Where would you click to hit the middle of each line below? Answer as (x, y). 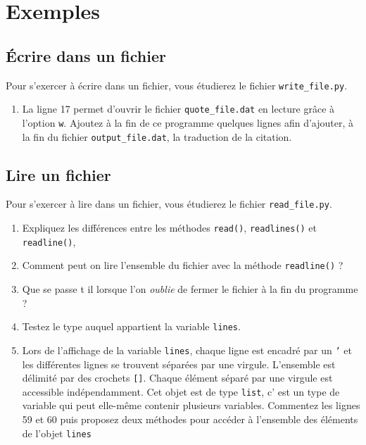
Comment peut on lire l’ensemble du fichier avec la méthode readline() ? (183, 265)
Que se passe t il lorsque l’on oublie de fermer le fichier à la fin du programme (190, 289)
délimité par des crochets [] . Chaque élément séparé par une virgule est (177, 378)
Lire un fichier (58, 174)
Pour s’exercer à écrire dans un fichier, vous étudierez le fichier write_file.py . (177, 85)
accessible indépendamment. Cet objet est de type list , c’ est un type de (181, 391)
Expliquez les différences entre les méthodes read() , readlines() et (169, 228)
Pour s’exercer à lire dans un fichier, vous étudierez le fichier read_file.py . (169, 204)
